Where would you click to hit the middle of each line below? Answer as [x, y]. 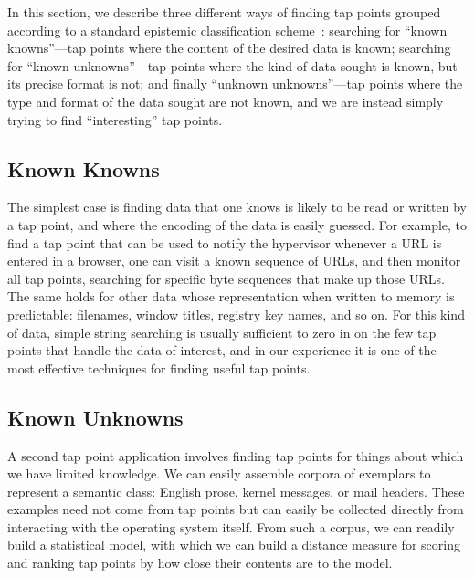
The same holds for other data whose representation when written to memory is [231, 296]
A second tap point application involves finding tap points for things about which [236, 455]
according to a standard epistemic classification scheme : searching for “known [227, 30]
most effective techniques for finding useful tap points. [159, 368]
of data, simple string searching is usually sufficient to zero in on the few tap [222, 332]
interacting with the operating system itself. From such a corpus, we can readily [231, 526]
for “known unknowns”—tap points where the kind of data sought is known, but [232, 65]
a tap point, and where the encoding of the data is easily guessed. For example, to [237, 224]
